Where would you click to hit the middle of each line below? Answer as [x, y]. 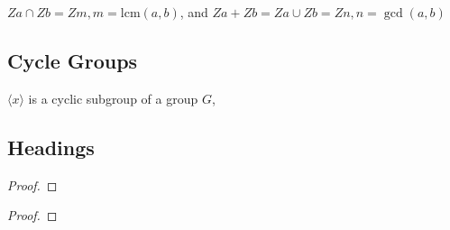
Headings [51, 147]
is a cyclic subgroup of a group [113, 98]
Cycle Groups [73, 60]
